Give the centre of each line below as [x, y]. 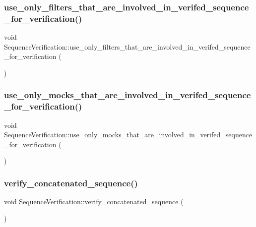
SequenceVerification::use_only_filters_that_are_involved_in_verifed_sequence [127, 46]
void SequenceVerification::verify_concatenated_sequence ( [94, 201]
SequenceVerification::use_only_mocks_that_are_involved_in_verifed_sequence [128, 135]
